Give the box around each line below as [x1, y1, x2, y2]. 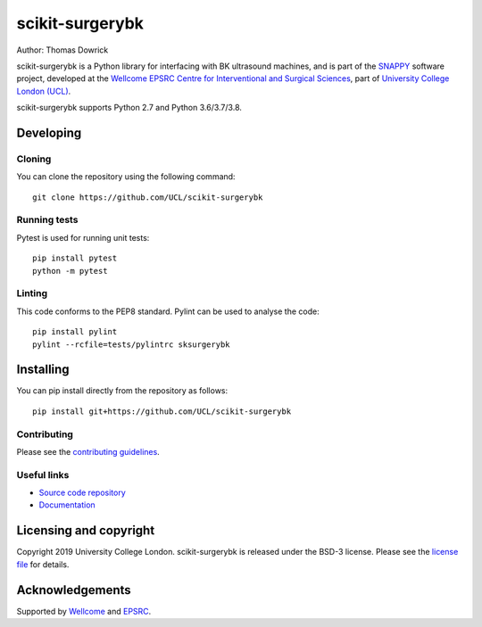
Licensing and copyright [16, 523, 155, 539]
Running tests [16, 214, 79, 227]
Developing [16, 125, 82, 140]
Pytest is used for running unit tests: [16, 232, 150, 243]
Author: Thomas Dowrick [16, 45, 109, 55]
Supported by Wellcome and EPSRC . [16, 606, 152, 616]
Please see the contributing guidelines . [16, 446, 160, 457]
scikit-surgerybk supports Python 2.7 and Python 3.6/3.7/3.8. [16, 103, 243, 113]
